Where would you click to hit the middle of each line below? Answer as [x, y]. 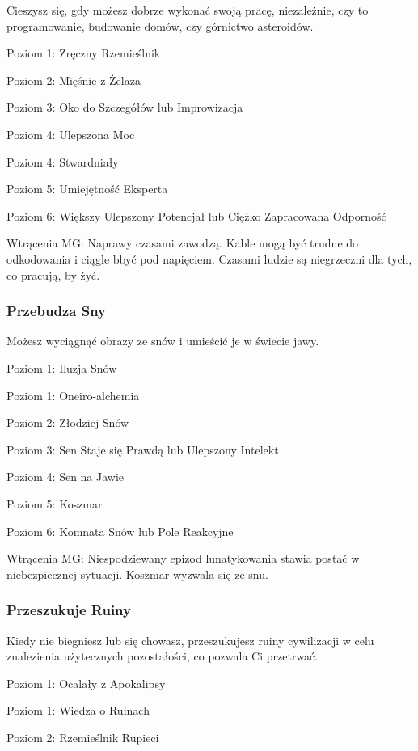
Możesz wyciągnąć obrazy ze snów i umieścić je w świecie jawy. [163, 341]
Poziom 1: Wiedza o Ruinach [78, 710]
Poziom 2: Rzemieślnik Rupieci [83, 737]
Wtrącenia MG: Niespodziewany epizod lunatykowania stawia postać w [183, 558]
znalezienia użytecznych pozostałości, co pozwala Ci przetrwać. [163, 656]
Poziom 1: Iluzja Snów [62, 367]
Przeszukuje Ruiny [69, 610]
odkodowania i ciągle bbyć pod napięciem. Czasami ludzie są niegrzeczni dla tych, [209, 258]
